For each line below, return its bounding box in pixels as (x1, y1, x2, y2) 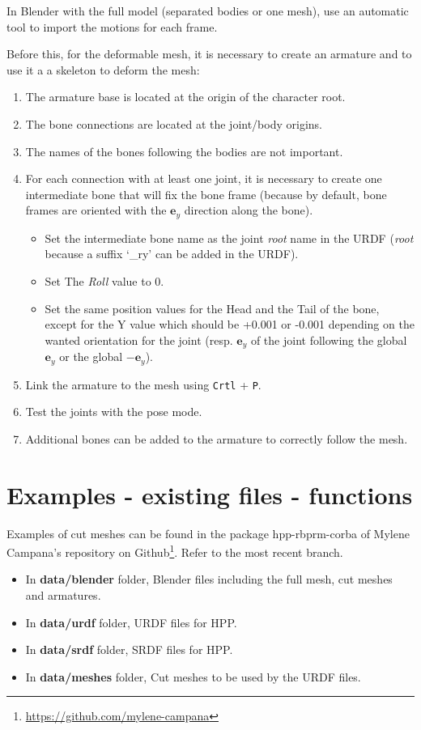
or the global (59, 348, 123, 365)
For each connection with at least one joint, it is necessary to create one (25, 170, 382, 187)
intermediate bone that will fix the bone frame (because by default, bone (25, 185, 387, 202)
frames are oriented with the (25, 202, 167, 219)
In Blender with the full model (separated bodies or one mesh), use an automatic (6, 2, 409, 19)
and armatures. (25, 587, 101, 604)
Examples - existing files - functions (6, 477, 413, 511)
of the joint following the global (250, 331, 407, 348)
